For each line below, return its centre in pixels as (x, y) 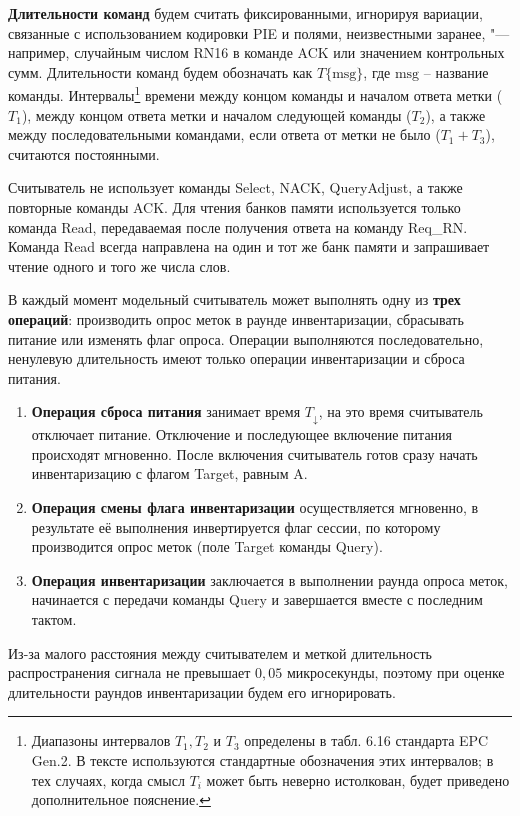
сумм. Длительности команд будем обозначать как (160, 71)
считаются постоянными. (84, 153)
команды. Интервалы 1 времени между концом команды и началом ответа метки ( (255, 94)
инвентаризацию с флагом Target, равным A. (169, 473)
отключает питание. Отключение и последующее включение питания (242, 434)
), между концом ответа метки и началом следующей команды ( (216, 114)
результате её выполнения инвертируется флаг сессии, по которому (236, 526)
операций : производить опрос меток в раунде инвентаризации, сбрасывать (236, 318)
